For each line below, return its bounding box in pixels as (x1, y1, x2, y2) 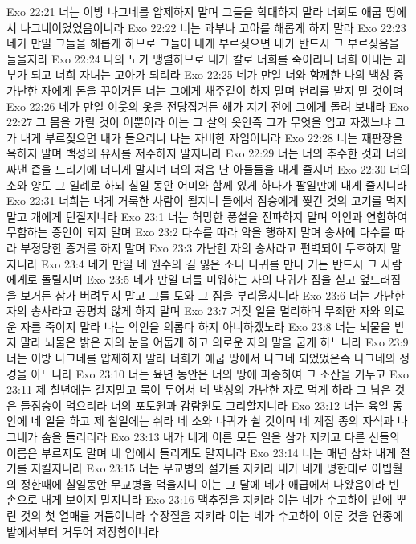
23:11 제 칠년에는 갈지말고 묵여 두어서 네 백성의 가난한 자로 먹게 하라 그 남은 (6, 381, 391, 398)
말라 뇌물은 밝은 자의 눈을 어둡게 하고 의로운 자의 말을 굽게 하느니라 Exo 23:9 (20, 333, 409, 350)
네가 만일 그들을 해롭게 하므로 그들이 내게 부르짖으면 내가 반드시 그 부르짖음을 (6, 35, 400, 51)
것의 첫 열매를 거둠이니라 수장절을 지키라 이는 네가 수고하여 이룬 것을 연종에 (20, 507, 403, 523)
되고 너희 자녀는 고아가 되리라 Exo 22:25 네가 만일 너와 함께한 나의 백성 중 (31, 66, 404, 83)
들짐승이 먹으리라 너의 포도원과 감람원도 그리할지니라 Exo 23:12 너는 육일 (20, 396, 389, 413)
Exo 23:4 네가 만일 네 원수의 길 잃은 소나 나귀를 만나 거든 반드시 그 (41, 255, 377, 272)
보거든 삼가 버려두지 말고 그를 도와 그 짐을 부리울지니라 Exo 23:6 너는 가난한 (20, 286, 405, 303)
